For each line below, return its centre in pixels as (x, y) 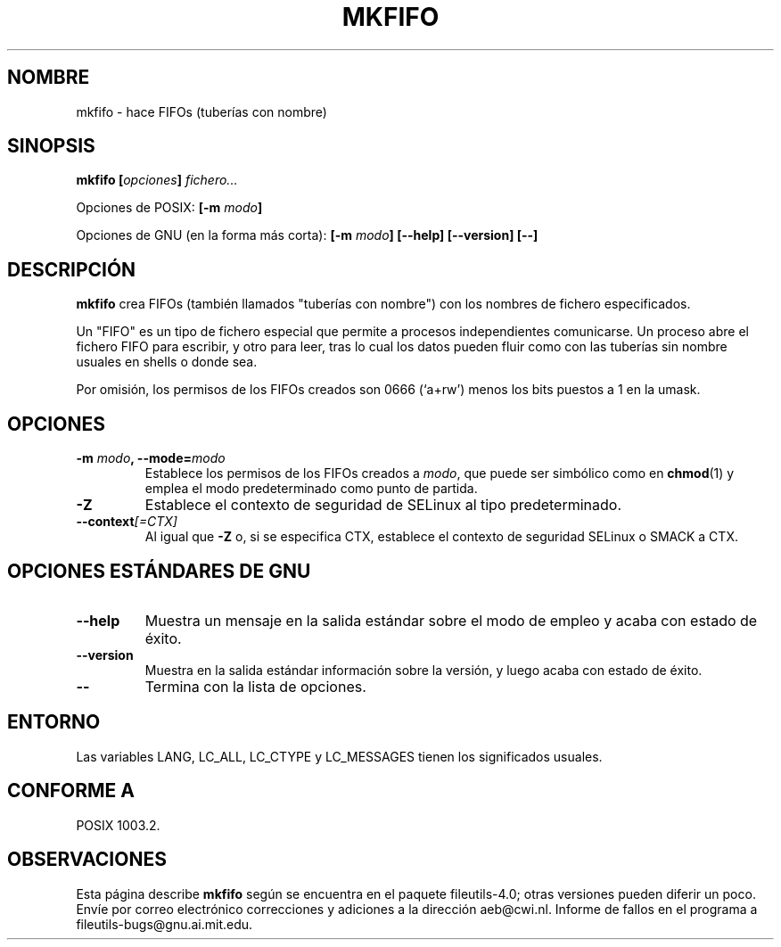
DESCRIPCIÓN (72, 269)
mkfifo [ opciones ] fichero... (157, 180)
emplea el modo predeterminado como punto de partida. (311, 489)
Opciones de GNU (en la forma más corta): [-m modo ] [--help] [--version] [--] (307, 235)
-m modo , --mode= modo (151, 458)
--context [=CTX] (127, 522)
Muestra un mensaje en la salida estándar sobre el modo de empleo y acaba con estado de (451, 620)
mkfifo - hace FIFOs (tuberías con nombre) (201, 111)
